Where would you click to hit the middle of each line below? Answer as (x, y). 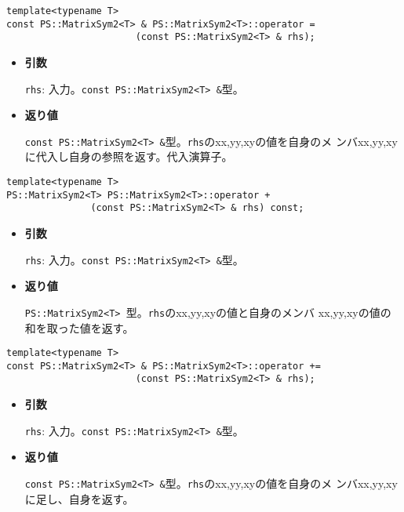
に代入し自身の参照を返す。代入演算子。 (129, 156)
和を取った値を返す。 (79, 327)
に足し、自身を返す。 (79, 498)
